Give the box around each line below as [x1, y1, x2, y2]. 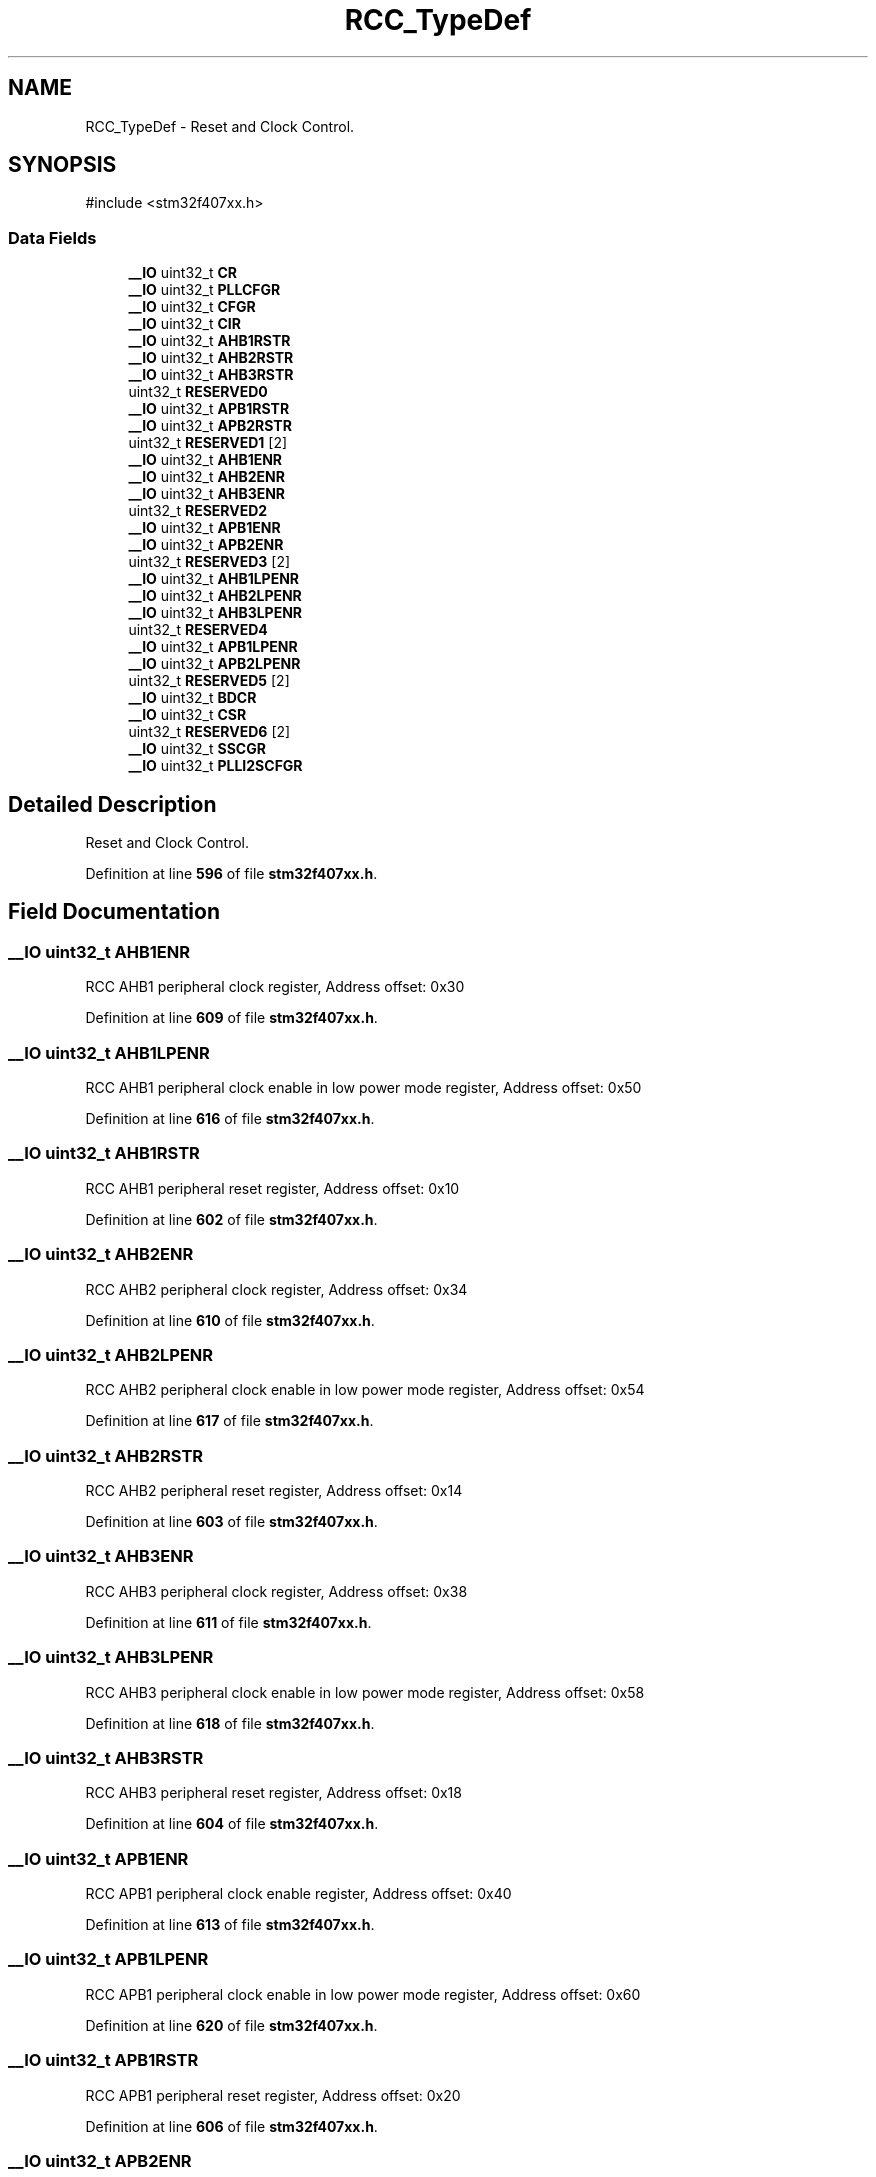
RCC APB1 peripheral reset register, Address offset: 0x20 [85, 2086, 461, 2104]
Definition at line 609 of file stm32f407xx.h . [85, 1009, 378, 1027]
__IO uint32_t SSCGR [128, 740, 266, 758]
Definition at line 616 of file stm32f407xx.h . [85, 1110, 375, 1127]
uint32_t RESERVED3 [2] [128, 553, 291, 571]
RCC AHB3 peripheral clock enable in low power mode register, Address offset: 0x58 [85, 1683, 645, 1701]
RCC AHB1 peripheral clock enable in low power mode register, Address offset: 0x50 [85, 1079, 642, 1096]
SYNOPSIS [8, 152, 117, 178]
